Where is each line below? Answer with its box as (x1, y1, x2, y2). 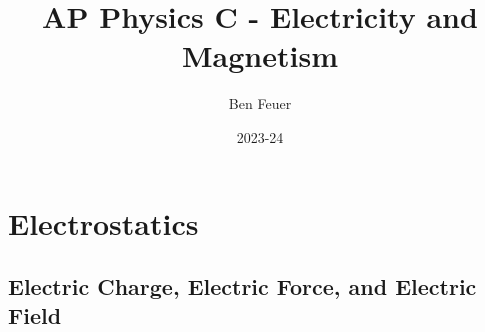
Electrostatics (8, 202, 199, 243)
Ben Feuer (228, 93, 292, 114)
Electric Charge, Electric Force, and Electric (8, 271, 477, 302)
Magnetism (182, 35, 338, 76)
